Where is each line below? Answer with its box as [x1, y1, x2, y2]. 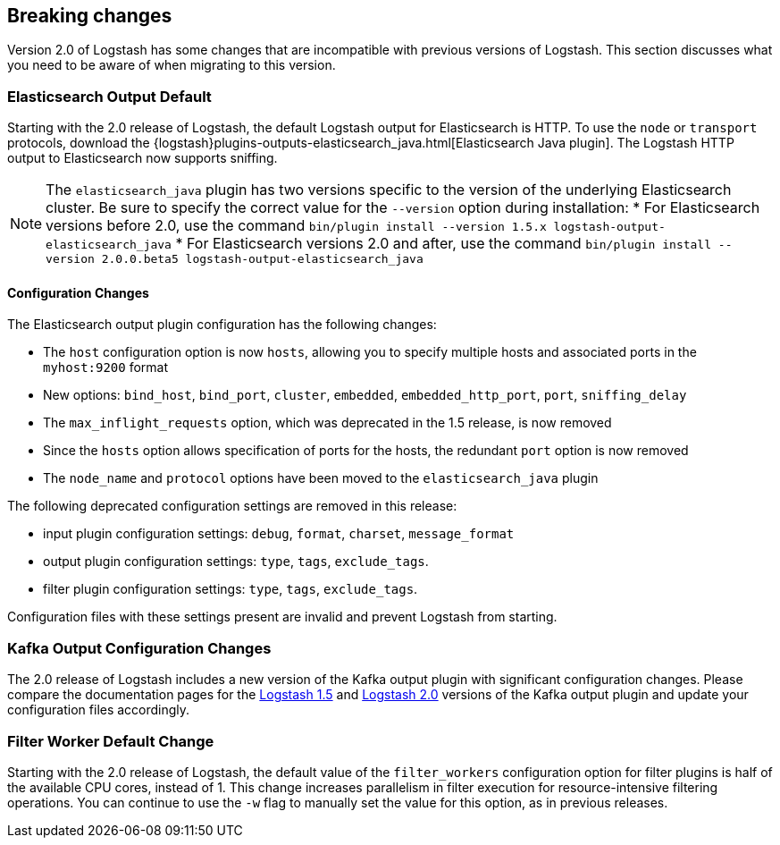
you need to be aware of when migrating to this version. [7, 57, 336, 73]
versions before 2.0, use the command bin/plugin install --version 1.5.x [46, 216, 547, 235]
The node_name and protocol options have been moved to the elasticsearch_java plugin [43, 470, 599, 486]
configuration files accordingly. [7, 702, 190, 718]
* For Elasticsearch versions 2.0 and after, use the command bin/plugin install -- [175, 234, 733, 253]
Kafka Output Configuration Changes [7, 638, 272, 657]
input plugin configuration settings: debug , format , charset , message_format [43, 526, 515, 542]
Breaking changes [7, 4, 172, 27]
